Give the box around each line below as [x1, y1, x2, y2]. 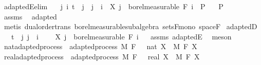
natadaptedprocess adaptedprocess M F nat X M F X [4, 41, 197, 52]
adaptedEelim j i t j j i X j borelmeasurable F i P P [4, 1, 223, 11]
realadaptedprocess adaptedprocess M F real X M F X [4, 51, 200, 61]
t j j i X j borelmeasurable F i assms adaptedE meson [11, 31, 232, 41]
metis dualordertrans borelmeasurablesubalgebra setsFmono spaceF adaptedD [4, 21, 257, 32]
